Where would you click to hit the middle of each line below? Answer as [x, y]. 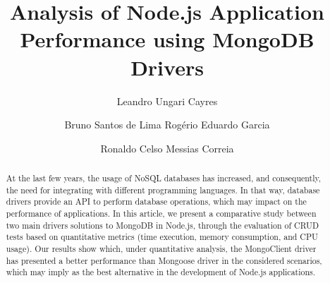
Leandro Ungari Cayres [167, 101]
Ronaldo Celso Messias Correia [167, 148]
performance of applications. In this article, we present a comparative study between [161, 213]
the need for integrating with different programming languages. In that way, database [163, 189]
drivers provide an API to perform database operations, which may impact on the [156, 201]
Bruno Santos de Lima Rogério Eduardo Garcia [167, 125]
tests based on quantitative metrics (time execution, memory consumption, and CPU [162, 237]
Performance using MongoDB [167, 39]
